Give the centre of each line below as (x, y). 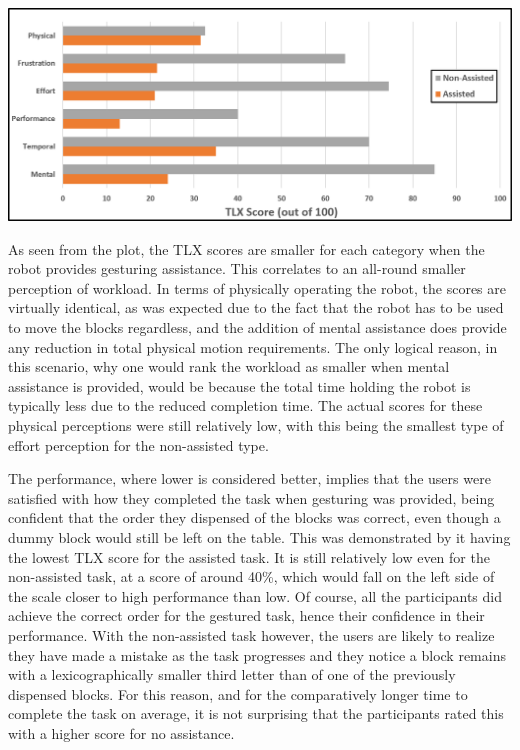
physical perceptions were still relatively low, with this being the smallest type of (256, 425)
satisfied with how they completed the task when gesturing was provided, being (251, 497)
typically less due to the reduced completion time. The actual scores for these (245, 405)
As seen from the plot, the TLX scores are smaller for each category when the (246, 248)
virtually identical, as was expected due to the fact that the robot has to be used (256, 307)
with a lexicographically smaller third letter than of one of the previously (232, 674)
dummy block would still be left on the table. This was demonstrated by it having (259, 537)
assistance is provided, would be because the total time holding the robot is (239, 385)
